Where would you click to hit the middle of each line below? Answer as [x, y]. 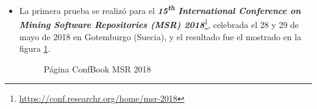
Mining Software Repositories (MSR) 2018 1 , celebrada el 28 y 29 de [159, 23]
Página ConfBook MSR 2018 [97, 69]
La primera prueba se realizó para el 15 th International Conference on [160, 9]
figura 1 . [35, 48]
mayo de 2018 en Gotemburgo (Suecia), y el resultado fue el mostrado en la [160, 36]
